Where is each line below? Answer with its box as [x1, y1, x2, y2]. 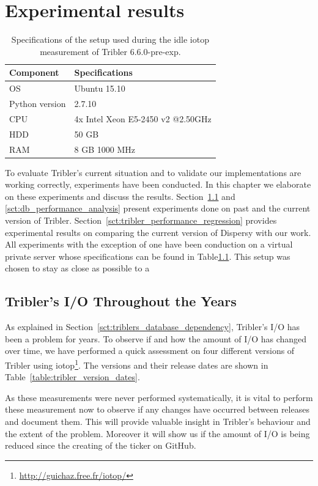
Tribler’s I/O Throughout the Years [5, 292, 237, 311]
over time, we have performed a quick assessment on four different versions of [5, 344, 295, 357]
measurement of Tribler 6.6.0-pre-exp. [40, 45, 181, 57]
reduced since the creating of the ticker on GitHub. [5, 439, 196, 452]
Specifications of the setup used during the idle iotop [11, 33, 209, 46]
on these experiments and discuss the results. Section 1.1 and [5, 190, 235, 202]
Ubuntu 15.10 [74, 82, 125, 95]
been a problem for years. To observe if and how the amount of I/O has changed [5, 332, 307, 345]
